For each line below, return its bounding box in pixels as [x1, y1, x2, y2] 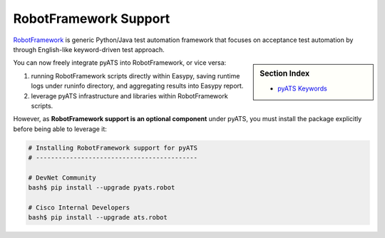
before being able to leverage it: [13, 125, 107, 133]
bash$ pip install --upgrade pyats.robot [28, 184, 175, 192]
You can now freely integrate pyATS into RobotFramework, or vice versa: [13, 58, 227, 67]
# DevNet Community [28, 173, 96, 182]
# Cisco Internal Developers [28, 204, 130, 212]
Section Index [260, 68, 310, 78]
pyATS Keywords [277, 84, 327, 93]
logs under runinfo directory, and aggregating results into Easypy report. [31, 82, 244, 90]
